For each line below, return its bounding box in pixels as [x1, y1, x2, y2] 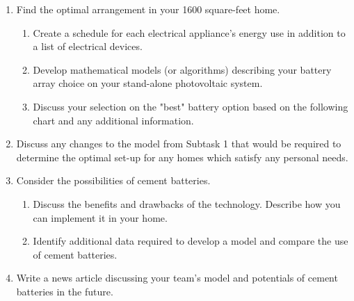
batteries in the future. [16, 284, 113, 298]
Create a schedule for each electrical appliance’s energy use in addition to [33, 25, 346, 40]
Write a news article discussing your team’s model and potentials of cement [16, 270, 338, 285]
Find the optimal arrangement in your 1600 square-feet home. [16, 2, 280, 16]
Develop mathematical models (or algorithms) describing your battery [33, 62, 332, 76]
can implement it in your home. [33, 210, 168, 225]
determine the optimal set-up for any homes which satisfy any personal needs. [16, 149, 348, 164]
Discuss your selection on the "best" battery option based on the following [33, 99, 348, 113]
